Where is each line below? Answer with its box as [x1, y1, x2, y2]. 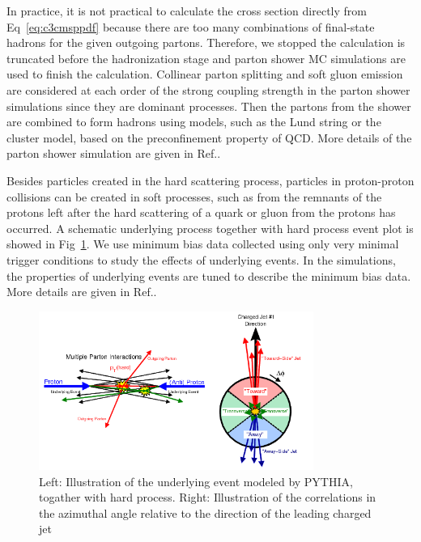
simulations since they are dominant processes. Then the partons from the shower [6, 97, 411, 114]
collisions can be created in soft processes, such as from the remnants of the [6, 188, 382, 205]
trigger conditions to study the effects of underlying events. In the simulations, [6, 251, 396, 268]
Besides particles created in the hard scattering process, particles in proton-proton [6, 171, 415, 188]
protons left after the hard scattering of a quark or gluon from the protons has [6, 204, 396, 221]
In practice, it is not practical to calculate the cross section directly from [6, 2, 367, 19]
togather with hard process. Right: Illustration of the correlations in [39, 489, 376, 506]
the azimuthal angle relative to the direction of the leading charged [39, 504, 372, 521]
